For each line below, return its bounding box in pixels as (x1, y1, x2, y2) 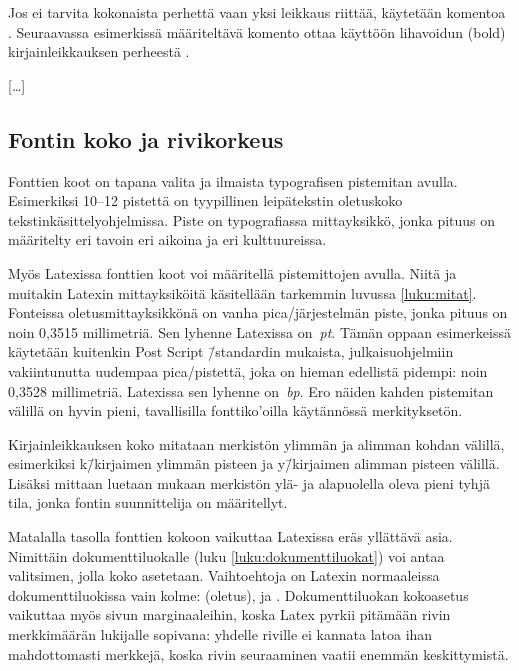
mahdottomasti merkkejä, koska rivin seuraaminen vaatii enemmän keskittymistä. (8, 643, 509, 664)
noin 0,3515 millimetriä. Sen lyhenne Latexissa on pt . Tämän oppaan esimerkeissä (8, 321, 511, 342)
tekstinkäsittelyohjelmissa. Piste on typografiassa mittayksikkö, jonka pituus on (8, 209, 496, 230)
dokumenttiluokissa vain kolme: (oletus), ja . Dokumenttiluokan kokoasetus (8, 584, 469, 605)
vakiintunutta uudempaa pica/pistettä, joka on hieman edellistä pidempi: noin (8, 360, 488, 381)
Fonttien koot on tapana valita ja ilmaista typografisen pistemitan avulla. (8, 170, 458, 191)
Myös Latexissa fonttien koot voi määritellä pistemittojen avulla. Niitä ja (8, 262, 457, 283)
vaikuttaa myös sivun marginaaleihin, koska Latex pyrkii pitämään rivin (8, 604, 451, 625)
